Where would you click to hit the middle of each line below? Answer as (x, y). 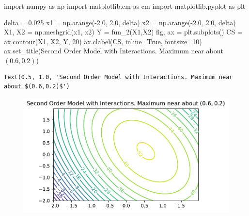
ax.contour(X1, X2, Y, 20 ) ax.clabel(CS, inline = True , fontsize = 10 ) (103, 41)
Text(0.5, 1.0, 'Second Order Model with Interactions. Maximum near (118, 77)
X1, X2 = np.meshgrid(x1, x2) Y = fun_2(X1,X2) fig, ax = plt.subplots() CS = (123, 32)
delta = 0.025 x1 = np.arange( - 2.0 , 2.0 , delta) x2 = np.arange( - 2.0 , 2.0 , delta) (120, 22)
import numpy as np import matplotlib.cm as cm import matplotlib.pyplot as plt (125, 6)
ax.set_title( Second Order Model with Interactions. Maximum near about (114, 51)
